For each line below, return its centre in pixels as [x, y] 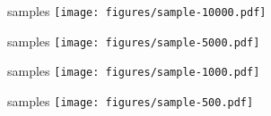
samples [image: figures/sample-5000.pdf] [134, 41]
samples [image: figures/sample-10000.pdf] [137, 11]
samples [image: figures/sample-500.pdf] [131, 100]
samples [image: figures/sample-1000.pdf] [134, 71]
